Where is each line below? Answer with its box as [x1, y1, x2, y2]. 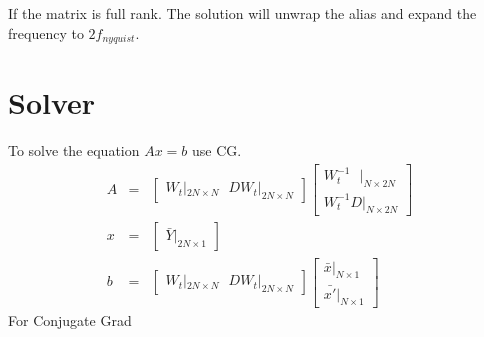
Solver [8, 82, 96, 123]
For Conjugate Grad [8, 310, 132, 331]
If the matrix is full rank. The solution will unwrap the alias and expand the [8, 3, 477, 23]
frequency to [8, 22, 84, 43]
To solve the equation [8, 140, 140, 161]
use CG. [192, 140, 242, 161]
